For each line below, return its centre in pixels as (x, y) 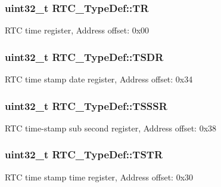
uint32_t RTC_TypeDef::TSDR (84, 56)
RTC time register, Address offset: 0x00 (77, 30)
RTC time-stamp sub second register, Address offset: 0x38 (111, 128)
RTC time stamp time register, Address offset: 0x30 (99, 177)
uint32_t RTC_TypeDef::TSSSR (86, 105)
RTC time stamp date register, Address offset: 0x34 (99, 79)
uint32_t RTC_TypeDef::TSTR (84, 154)
